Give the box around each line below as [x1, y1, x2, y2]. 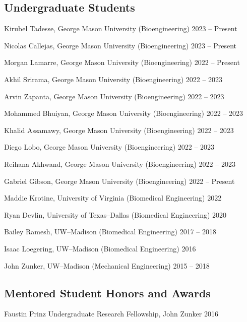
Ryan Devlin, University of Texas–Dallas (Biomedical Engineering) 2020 [4, 209, 227, 220]
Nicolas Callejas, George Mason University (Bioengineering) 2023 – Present [4, 40, 237, 50]
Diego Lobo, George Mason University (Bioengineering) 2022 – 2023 [4, 142, 215, 152]
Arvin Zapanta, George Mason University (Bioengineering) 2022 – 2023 [4, 91, 224, 101]
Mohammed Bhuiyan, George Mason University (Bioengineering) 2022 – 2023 [4, 108, 243, 118]
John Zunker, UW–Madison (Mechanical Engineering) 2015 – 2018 [4, 260, 210, 271]
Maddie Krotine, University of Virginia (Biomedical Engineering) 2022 [4, 192, 222, 203]
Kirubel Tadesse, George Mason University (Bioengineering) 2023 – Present [4, 23, 237, 34]
